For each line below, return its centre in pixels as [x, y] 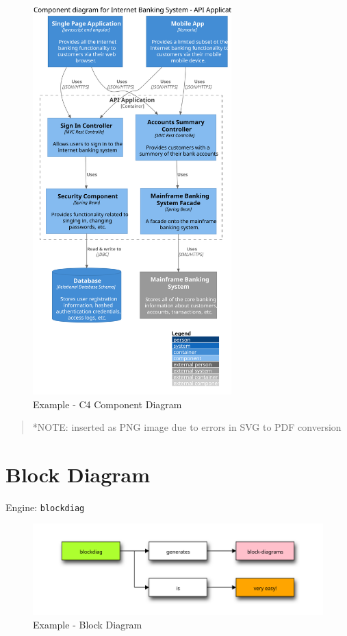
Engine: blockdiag [45, 507]
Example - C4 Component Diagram [107, 404]
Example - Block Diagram [88, 624]
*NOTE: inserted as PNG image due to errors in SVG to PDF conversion [187, 427]
